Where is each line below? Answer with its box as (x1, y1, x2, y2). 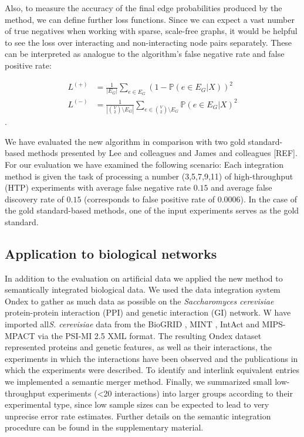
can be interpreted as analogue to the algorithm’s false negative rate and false (5, 48, 285, 60)
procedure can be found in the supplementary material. (5, 421, 204, 433)
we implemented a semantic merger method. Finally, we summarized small (5, 375, 272, 388)
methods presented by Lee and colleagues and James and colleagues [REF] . (27, 147, 298, 159)
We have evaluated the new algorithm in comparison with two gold (5, 135, 246, 147)
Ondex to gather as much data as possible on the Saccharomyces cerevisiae (5, 294, 274, 307)
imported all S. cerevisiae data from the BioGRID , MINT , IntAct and (5, 318, 259, 330)
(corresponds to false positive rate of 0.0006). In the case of (84, 192, 298, 205)
